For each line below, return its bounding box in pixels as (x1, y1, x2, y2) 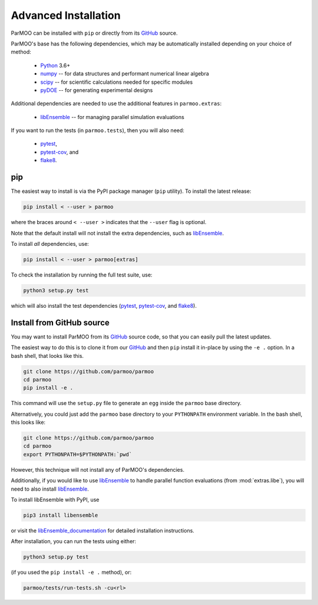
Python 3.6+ (40, 62, 71, 69)
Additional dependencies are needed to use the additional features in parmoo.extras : (11, 100, 222, 107)
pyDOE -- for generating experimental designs (40, 86, 153, 94)
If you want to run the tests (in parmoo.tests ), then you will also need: (11, 127, 185, 134)
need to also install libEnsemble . (11, 485, 90, 492)
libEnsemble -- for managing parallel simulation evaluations (40, 113, 185, 120)
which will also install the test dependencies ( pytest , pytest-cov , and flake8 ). (11, 302, 197, 309)
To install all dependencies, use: (11, 240, 90, 247)
